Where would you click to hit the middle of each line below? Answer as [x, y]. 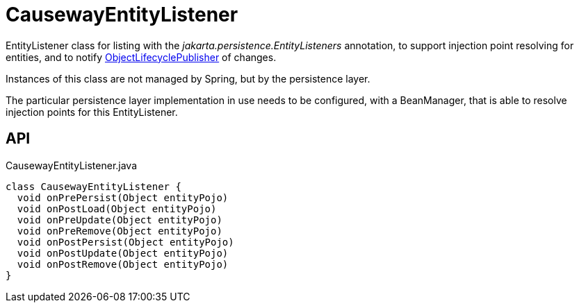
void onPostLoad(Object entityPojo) [117, 208]
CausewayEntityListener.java [72, 165]
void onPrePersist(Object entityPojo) [123, 197]
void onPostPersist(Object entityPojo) [125, 242]
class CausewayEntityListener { [93, 186]
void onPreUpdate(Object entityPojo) [120, 220]
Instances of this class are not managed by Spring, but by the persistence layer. [188, 78]
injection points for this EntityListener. [92, 112]
